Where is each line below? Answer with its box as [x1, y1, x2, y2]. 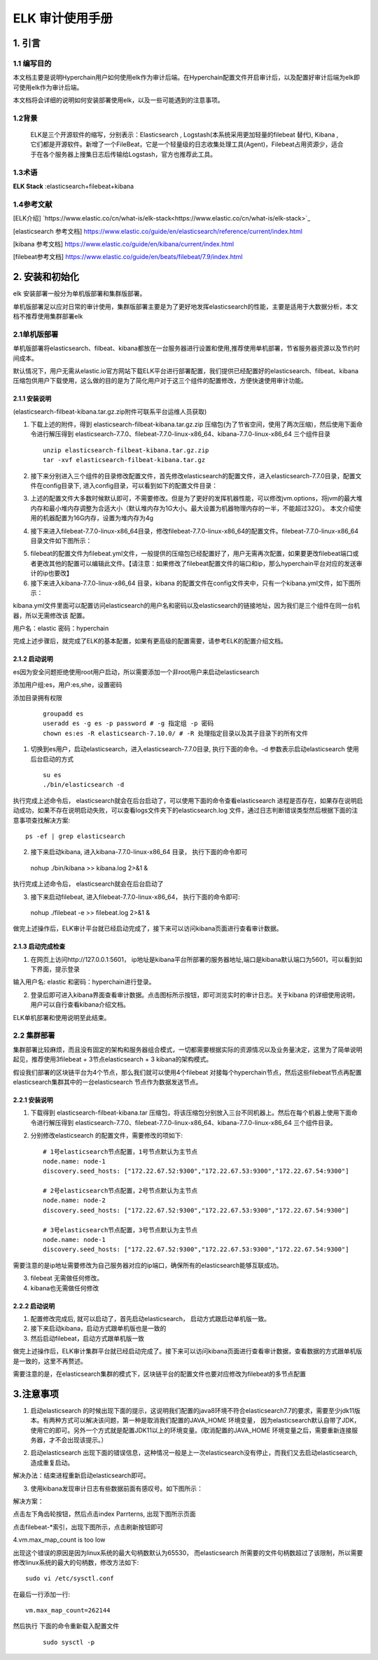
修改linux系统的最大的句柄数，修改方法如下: [13, 1558, 139, 1566]
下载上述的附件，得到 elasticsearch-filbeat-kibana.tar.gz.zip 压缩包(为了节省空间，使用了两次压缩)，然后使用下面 [30, 420, 357, 428]
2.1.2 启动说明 [13, 655, 54, 663]
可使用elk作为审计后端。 [13, 83, 83, 91]
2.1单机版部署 [13, 329, 59, 339]
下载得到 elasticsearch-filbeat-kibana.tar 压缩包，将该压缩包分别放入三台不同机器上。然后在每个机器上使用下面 [30, 1108, 351, 1117]
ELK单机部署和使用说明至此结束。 [13, 1013, 111, 1021]
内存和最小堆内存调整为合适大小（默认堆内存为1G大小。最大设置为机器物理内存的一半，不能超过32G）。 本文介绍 [30, 504, 355, 512]
